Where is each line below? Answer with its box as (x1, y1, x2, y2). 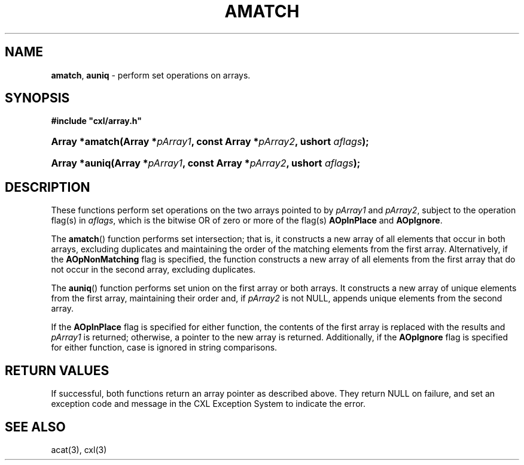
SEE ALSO (5, 419, 66, 434)
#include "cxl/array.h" (51, 116, 142, 126)
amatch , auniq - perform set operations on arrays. (51, 70, 251, 80)
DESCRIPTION (5, 179, 90, 195)
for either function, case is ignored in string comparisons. (51, 342, 278, 353)
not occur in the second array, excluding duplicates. (51, 264, 256, 275)
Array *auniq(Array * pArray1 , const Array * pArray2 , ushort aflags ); (51, 157, 361, 170)
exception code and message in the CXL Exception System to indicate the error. (51, 398, 365, 409)
